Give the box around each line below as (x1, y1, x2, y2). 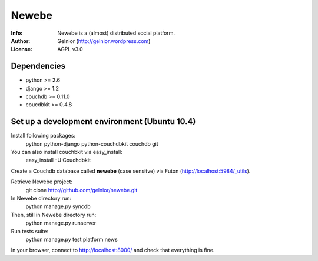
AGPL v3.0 (57, 46, 84, 53)
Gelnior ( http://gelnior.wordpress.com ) (57, 37, 151, 44)
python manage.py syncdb (25, 203, 91, 210)
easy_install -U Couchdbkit (25, 156, 91, 164)
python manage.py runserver (25, 219, 97, 226)
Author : (11, 37, 31, 44)
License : (11, 46, 32, 53)
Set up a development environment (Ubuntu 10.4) (11, 116, 196, 126)
